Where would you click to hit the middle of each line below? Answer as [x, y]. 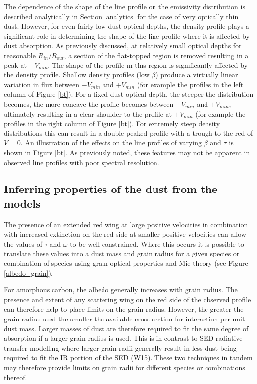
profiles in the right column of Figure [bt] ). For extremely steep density [112, 123]
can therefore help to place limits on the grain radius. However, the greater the [124, 309]
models [22, 203]
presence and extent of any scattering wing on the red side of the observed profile [128, 299]
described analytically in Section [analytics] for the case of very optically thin [121, 16]
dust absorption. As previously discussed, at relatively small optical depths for [123, 45]
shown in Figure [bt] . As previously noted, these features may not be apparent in [127, 152]
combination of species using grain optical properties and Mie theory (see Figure [126, 263]
